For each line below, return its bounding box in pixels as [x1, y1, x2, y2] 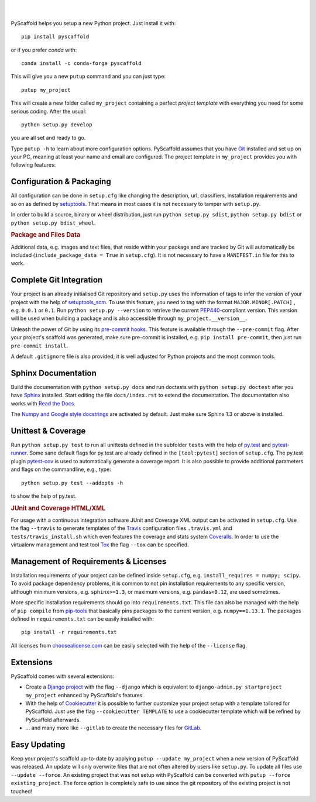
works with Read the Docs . [11, 400, 76, 407]
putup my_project [21, 87, 71, 93]
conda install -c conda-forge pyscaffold [21, 60, 142, 67]
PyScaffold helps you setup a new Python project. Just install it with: [11, 19, 176, 26]
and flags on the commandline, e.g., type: [11, 466, 111, 473]
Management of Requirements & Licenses [11, 556, 167, 566]
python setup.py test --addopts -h [21, 480, 123, 486]
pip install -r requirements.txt [21, 629, 117, 636]
